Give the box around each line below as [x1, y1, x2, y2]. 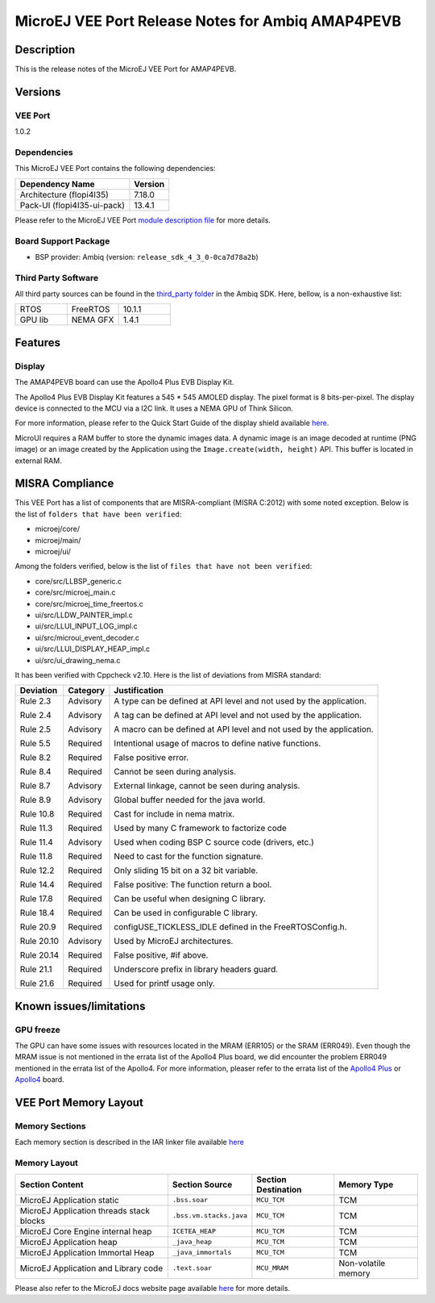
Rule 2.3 [19, 695, 52, 707]
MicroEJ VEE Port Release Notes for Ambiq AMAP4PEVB [14, 12, 402, 30]
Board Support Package [14, 235, 110, 246]
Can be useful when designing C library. [114, 893, 266, 904]
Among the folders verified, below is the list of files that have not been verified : [14, 562, 313, 571]
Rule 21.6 [19, 978, 55, 989]
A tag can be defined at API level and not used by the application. [114, 710, 362, 721]
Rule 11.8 [19, 851, 53, 862]
